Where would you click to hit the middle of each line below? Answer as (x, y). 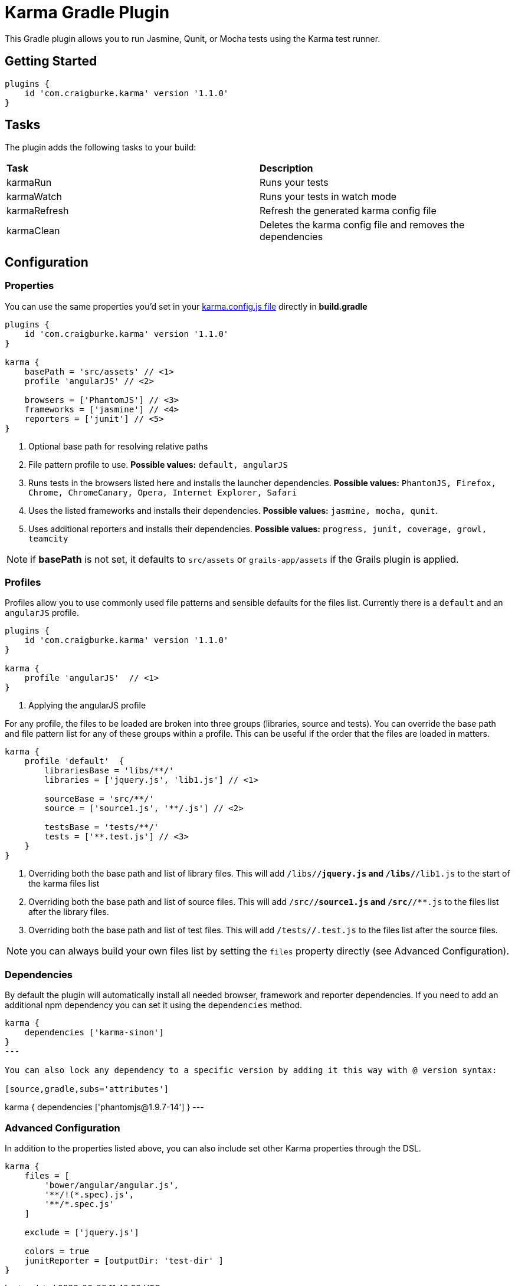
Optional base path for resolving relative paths (118, 446)
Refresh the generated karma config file (348, 211)
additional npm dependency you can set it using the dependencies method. (154, 1005)
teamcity (48, 538)
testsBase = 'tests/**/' (102, 827)
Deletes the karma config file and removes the (362, 225)
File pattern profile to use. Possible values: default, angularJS (158, 464)
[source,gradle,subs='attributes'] (87, 1089)
